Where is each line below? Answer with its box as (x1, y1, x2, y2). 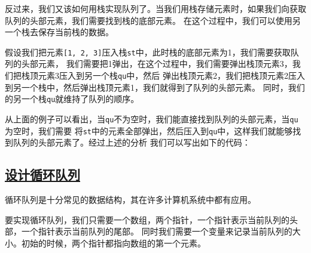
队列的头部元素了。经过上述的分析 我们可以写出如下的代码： (13, 136, 251, 149)
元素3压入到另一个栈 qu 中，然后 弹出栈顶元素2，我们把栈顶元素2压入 (38, 69, 305, 82)
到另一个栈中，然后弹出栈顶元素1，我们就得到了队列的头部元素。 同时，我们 (5, 81, 305, 93)
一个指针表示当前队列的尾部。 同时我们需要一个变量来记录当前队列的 (21, 225, 292, 237)
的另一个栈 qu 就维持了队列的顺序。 (5, 92, 139, 105)
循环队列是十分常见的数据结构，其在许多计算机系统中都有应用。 (5, 193, 256, 206)
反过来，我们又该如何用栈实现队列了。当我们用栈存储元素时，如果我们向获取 (5, 2, 306, 14)
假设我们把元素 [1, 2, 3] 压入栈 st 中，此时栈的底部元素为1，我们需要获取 (5, 45, 291, 58)
